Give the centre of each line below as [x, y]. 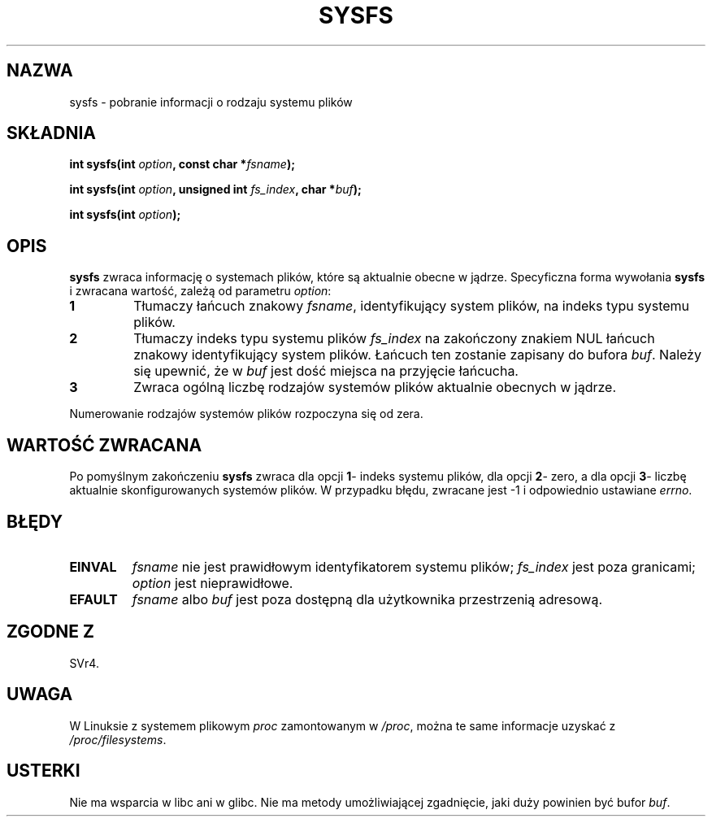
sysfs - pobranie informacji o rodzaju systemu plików [211, 102]
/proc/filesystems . [118, 739]
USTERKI [43, 771]
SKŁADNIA [51, 133]
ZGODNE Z [51, 632]
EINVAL [93, 566]
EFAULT [93, 599]
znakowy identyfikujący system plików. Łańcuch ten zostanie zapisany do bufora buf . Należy [417, 355]
